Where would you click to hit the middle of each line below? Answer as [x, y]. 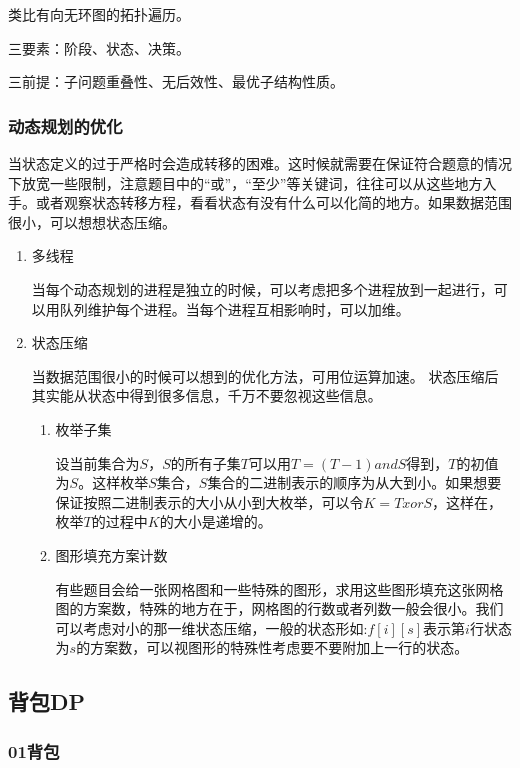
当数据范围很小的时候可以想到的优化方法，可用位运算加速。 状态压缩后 [265, 375]
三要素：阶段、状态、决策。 [99, 47]
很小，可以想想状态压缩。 [92, 221]
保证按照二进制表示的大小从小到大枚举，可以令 [209, 501]
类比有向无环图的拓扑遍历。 [99, 14]
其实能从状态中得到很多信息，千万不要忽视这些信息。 [206, 395]
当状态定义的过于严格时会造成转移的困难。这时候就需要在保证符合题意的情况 [260, 163]
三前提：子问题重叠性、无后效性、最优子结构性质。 [176, 81]
